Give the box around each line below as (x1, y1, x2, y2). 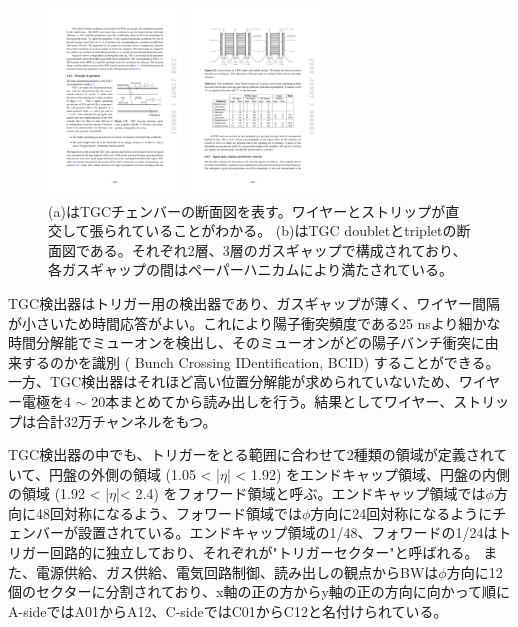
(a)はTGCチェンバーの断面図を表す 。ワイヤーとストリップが (48, 200, 446, 221)
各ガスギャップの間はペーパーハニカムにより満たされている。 (48, 259, 453, 280)
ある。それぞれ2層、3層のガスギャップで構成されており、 (89, 239, 467, 260)
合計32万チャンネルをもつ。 (35, 410, 217, 431)
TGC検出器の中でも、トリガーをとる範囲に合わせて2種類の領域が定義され (8, 444, 494, 465)
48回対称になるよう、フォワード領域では (35, 502, 302, 523)
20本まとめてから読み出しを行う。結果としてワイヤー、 (91, 390, 454, 411)
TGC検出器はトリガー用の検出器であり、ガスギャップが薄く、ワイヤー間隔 (8, 292, 501, 313)
